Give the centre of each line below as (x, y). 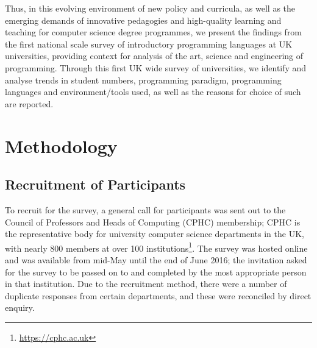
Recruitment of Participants (95, 184)
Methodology (61, 145)
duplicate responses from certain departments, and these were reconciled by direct (158, 295)
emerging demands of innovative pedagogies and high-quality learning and (143, 20)
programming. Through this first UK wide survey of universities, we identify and (156, 67)
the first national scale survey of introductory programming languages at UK (149, 44)
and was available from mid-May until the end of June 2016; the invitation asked (156, 259)
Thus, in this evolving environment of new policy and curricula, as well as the (150, 8)
